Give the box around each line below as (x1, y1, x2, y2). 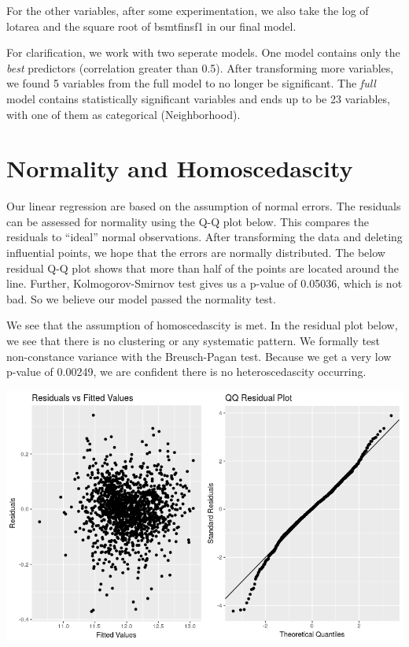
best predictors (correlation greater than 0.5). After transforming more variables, (6, 59, 394, 76)
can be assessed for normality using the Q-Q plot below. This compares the (6, 213, 370, 229)
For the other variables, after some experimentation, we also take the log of (6, 2, 369, 18)
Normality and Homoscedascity (6, 152, 353, 184)
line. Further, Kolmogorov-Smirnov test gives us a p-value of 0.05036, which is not (6, 275, 403, 292)
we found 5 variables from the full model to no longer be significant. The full (6, 75, 376, 91)
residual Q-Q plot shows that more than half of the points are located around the (6, 259, 400, 276)
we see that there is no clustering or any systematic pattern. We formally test (6, 333, 381, 349)
